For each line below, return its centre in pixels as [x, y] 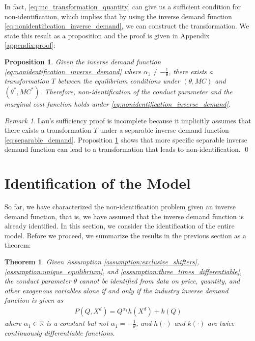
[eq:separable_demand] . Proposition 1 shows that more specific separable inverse [126, 139]
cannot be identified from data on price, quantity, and [160, 281]
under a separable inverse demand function [164, 130]
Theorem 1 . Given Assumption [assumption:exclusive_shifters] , [102, 262]
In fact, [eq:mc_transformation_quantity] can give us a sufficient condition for [123, 6]
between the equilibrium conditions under [119, 81]
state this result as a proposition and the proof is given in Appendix [107, 35]
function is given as [34, 300]
